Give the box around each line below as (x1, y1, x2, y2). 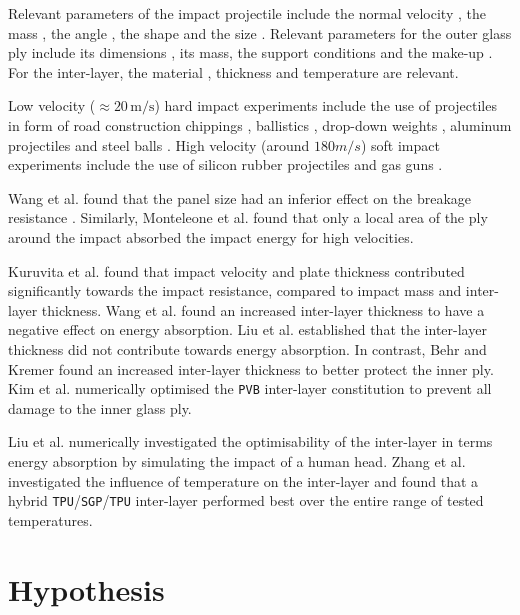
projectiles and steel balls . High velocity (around (8, 134, 310, 155)
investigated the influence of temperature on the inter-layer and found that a (8, 470, 479, 491)
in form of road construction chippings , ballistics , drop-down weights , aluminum (8, 114, 512, 135)
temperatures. (8, 509, 93, 530)
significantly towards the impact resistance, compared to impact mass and (8, 280, 462, 301)
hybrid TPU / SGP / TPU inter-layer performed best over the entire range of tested (8, 490, 484, 511)
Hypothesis (8, 568, 165, 609)
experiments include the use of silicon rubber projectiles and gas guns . (8, 154, 443, 175)
